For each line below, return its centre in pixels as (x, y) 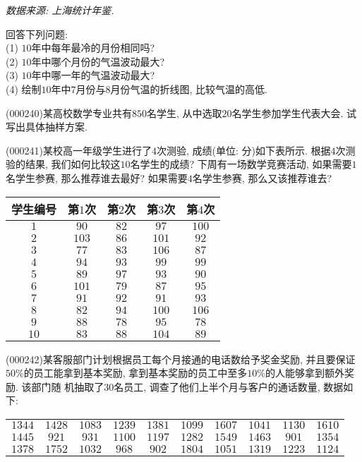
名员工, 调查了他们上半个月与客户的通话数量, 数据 (229, 386)
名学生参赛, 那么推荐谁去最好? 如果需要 (97, 177)
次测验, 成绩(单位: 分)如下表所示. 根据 (243, 150)
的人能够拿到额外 (304, 373)
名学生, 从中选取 (184, 113)
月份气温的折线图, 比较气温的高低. (189, 89)
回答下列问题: (37, 34)
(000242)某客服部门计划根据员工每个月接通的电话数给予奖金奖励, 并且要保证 (181, 359)
